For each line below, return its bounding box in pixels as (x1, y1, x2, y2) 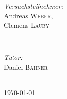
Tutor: (4, 52, 23, 62)
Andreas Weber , (4, 10, 53, 20)
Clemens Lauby (4, 20, 50, 30)
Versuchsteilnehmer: (4, 1, 63, 11)
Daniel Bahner (4, 61, 48, 71)
